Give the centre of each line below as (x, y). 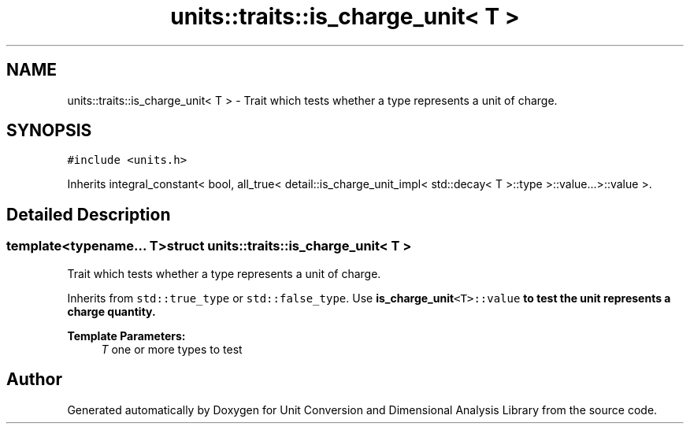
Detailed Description (89, 214)
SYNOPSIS (49, 131)
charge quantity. (111, 311)
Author (34, 380)
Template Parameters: (126, 335)
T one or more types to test (172, 349)
